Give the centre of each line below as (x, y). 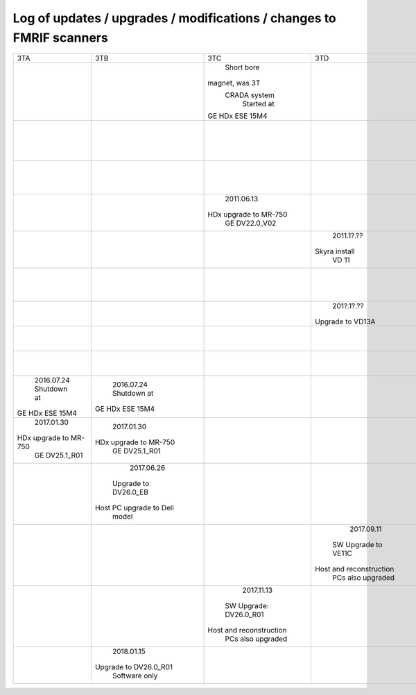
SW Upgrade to (357, 545)
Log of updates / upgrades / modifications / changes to (174, 18)
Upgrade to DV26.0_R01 (134, 667)
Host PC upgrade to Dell (135, 508)
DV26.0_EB (130, 492)
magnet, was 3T (234, 83)
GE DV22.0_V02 (251, 224)
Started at (259, 104)
